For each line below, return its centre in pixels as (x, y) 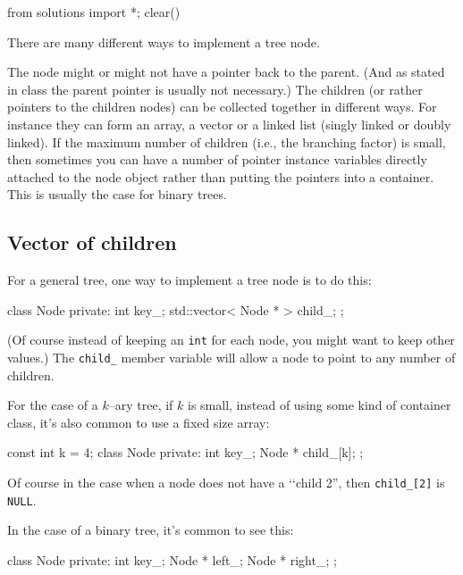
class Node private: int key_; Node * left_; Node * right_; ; (172, 559)
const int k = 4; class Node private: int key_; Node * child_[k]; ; (185, 452)
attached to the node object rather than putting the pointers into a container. (221, 176)
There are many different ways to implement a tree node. (164, 42)
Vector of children (92, 242)
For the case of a (53, 405)
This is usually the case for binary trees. (117, 194)
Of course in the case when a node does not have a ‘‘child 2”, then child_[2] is (226, 483)
